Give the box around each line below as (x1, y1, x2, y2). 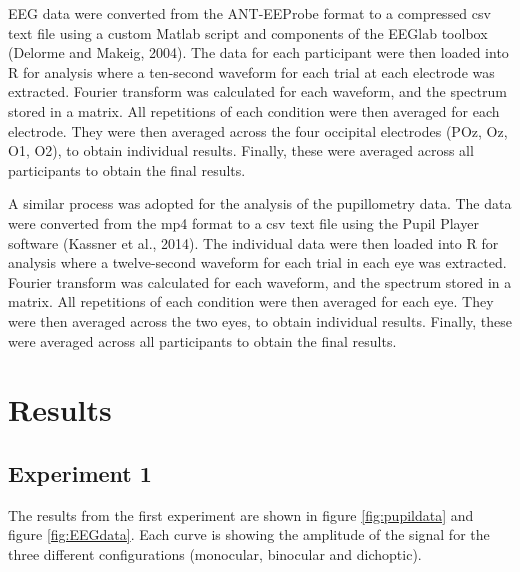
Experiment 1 (8, 457, 152, 488)
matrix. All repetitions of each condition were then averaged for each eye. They (8, 291, 494, 312)
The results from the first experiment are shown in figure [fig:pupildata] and (8, 504, 474, 525)
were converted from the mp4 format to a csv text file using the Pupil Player (8, 212, 479, 233)
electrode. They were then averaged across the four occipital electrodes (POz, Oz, (8, 120, 508, 141)
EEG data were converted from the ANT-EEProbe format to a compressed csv (8, 3, 491, 23)
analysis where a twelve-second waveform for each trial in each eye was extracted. (8, 252, 507, 273)
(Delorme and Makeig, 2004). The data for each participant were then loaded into (8, 42, 509, 63)
